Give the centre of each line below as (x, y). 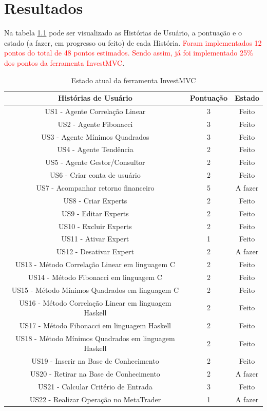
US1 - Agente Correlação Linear (95, 111)
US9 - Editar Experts (95, 213)
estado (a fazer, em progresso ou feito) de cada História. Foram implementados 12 (133, 42)
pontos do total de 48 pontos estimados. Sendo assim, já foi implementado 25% (129, 53)
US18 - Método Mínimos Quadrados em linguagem (95, 338)
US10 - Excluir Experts (95, 226)
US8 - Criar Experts (95, 200)
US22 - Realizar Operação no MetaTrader (95, 399)
